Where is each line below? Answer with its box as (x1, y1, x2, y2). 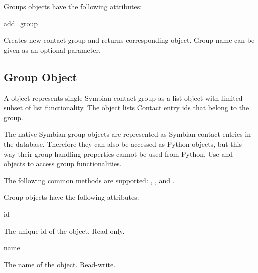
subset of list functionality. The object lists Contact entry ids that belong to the (4, 102, 249, 113)
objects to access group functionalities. (4, 158, 122, 169)
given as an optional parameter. (4, 44, 101, 55)
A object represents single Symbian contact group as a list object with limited (4, 92, 243, 103)
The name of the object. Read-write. (4, 259, 116, 269)
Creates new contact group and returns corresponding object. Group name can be (4, 35, 255, 45)
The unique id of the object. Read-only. (4, 225, 125, 236)
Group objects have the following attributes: (4, 192, 139, 202)
